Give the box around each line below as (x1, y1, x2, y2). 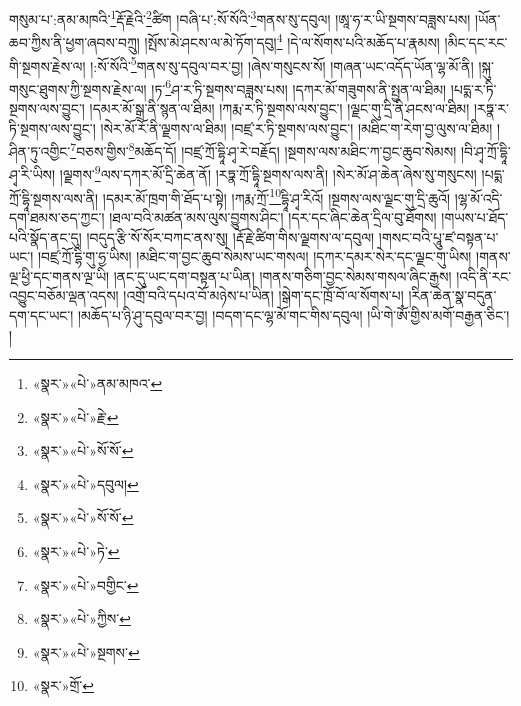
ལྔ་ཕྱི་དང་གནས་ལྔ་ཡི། (9, 265, 109, 286)
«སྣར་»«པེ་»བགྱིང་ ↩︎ (32, 574, 139, 595)
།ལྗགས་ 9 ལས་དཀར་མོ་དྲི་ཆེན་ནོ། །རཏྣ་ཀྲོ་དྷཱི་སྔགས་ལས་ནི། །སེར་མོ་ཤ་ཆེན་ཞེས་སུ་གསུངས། (59, 161, 477, 185)
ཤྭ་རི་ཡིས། (9, 164, 56, 185)
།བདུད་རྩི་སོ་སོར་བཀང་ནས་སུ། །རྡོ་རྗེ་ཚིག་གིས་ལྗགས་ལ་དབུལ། (86, 226, 375, 247)
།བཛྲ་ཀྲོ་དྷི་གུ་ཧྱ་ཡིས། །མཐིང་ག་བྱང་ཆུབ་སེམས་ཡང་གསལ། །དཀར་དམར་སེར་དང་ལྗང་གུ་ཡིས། (37, 246, 472, 267)
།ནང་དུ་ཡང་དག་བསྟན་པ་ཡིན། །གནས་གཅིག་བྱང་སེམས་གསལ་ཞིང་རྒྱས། (113, 265, 452, 286)
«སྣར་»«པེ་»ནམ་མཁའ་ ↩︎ (32, 373, 163, 394)
